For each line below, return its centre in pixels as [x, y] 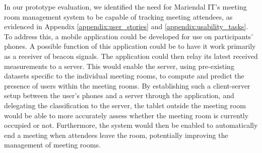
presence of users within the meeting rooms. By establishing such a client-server [127, 85]
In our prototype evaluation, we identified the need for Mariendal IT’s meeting [125, 7]
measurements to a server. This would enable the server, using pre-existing [119, 66]
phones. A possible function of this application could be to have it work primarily [130, 46]
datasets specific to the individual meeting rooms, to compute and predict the [124, 76]
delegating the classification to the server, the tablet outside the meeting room [125, 105]
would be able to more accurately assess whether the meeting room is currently [126, 115]
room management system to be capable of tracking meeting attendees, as [118, 16]
